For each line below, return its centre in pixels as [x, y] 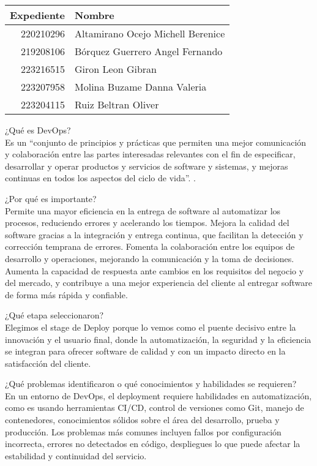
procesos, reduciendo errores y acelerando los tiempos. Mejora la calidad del [147, 223]
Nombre [95, 15]
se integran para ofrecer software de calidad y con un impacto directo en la [145, 351]
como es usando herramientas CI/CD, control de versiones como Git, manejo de [155, 408]
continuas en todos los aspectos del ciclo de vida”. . [100, 178]
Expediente [38, 15]
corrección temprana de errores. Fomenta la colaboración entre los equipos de [150, 246]
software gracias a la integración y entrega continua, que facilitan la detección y [154, 234]
